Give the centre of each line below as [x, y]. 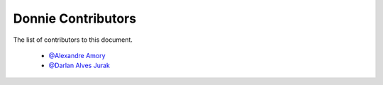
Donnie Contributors [75, 18]
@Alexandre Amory [77, 55]
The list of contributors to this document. [73, 40]
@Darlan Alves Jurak [79, 66]
